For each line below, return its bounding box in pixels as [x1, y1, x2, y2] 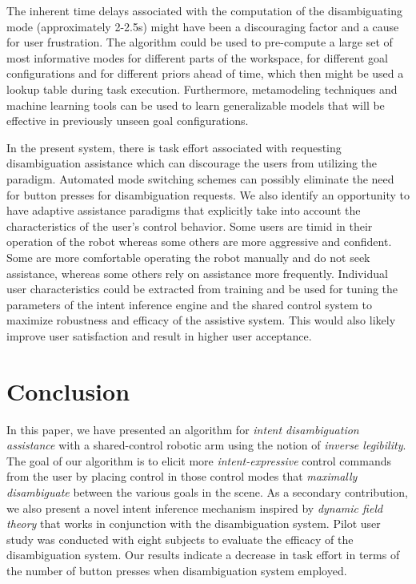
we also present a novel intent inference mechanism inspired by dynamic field [6, 499, 383, 516]
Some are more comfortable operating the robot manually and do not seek [6, 248, 370, 265]
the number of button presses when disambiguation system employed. [6, 562, 347, 578]
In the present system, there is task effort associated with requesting [6, 139, 342, 155]
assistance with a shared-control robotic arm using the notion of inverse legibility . [6, 437, 406, 453]
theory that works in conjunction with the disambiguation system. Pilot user [6, 515, 381, 532]
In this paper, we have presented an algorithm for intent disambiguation [6, 421, 359, 437]
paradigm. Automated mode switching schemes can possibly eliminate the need [6, 170, 394, 187]
